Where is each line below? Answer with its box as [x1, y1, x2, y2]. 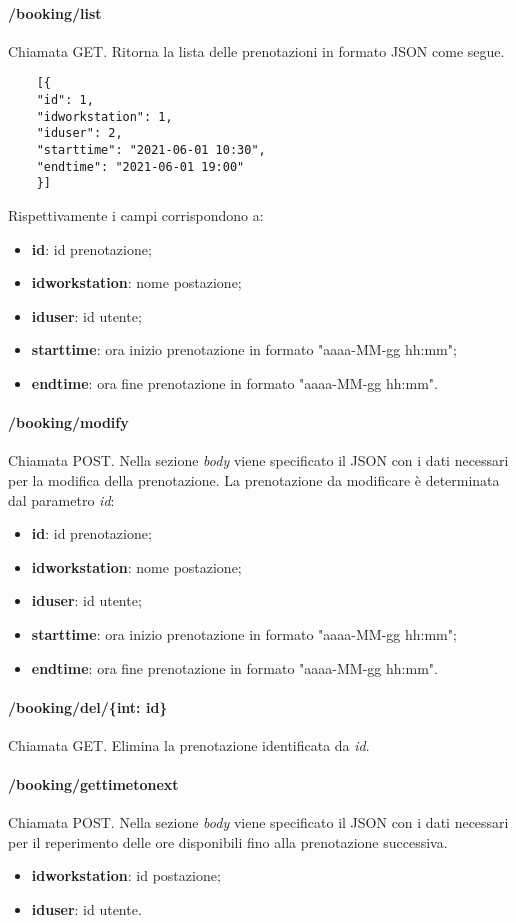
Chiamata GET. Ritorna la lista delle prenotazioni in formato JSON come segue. [8, 40, 505, 61]
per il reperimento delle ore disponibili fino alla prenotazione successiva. [8, 831, 448, 852]
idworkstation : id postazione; [31, 865, 221, 886]
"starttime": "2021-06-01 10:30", [36, 143, 266, 158]
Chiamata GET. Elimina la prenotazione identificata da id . [8, 734, 370, 755]
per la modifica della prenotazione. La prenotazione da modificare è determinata [8, 469, 500, 490]
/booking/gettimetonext [8, 774, 179, 795]
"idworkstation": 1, [36, 109, 173, 124]
